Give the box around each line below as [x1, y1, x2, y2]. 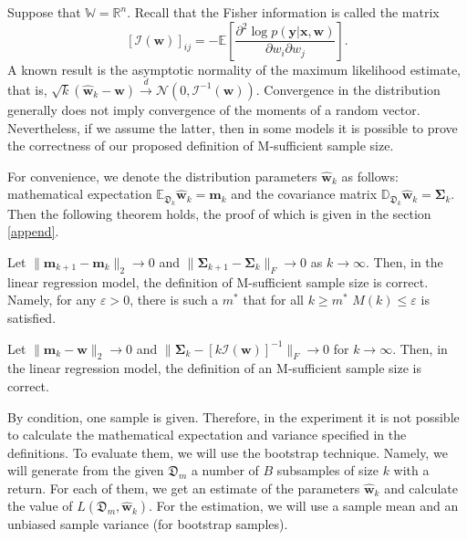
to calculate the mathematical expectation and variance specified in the [7, 425, 407, 444]
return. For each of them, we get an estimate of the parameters [7, 478, 360, 497]
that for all [243, 290, 304, 309]
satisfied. [7, 307, 57, 327]
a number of [191, 461, 259, 480]
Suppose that [7, 3, 81, 21]
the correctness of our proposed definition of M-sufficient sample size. [7, 136, 394, 155]
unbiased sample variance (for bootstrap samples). [7, 514, 288, 534]
